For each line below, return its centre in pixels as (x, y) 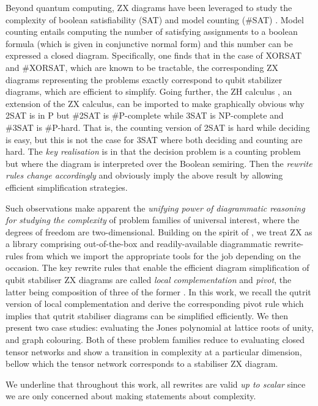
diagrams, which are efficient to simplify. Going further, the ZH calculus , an (149, 91)
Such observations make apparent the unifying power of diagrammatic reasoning (155, 208)
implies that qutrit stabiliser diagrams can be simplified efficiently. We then (147, 315)
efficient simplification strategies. (67, 187)
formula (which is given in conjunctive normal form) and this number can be (149, 43)
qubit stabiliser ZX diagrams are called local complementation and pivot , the (149, 280)
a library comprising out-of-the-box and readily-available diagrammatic (139, 244)
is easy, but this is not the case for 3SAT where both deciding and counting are (154, 139)
